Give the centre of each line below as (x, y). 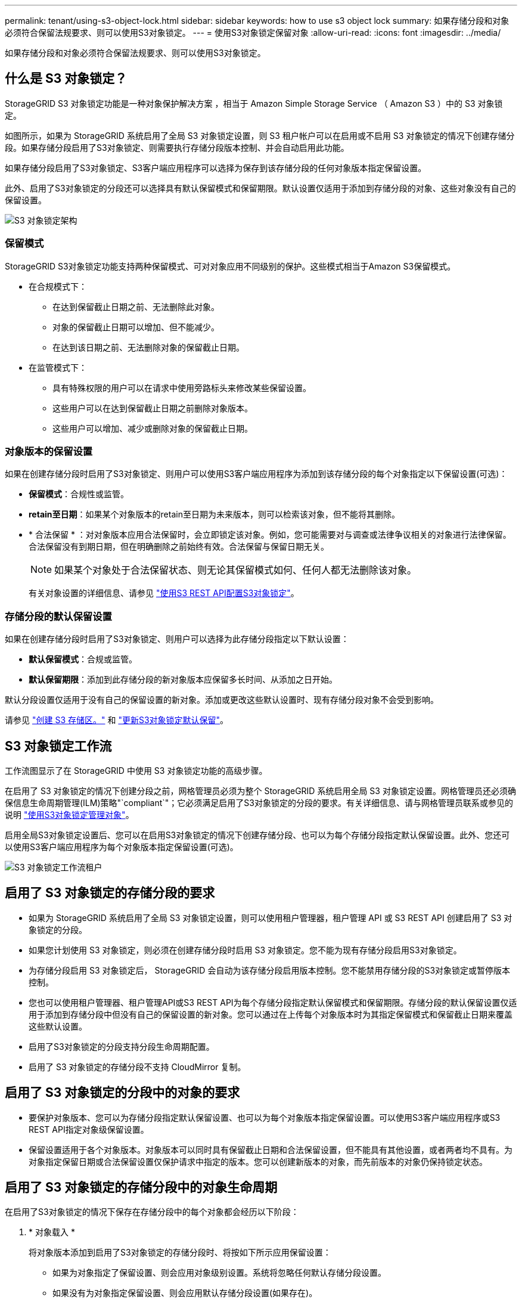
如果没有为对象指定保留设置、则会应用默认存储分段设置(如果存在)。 (185, 1293)
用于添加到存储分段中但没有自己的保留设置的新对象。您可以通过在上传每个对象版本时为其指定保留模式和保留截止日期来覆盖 (271, 1014)
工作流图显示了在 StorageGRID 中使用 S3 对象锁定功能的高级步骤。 (136, 770)
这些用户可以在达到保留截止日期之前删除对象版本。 (153, 408)
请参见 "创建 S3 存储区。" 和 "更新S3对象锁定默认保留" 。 (117, 720)
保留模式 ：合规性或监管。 (79, 494)
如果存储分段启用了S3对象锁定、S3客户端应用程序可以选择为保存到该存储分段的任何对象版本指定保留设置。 (216, 168)
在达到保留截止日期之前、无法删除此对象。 (136, 306)
